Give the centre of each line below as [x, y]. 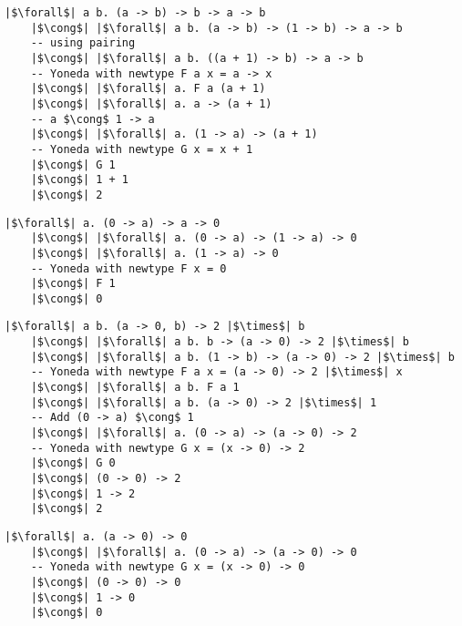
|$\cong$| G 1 [73, 164]
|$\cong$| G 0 [73, 463]
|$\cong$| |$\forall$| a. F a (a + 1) [148, 89]
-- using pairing [83, 43]
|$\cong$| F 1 [73, 284]
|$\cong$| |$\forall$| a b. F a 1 [135, 388]
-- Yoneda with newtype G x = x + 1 [142, 149]
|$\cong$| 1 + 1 [80, 180]
